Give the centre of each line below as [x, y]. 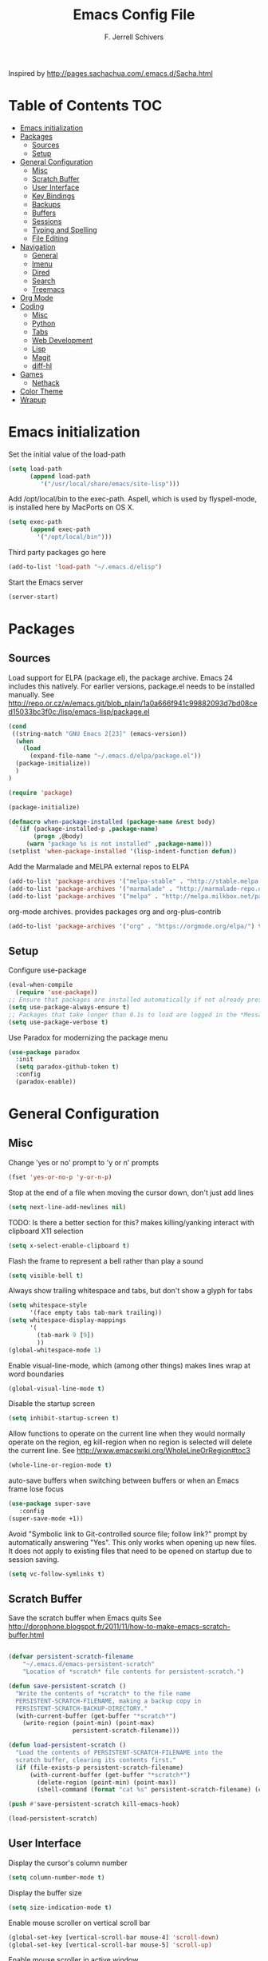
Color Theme [41, 391]
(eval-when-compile [41, 985]
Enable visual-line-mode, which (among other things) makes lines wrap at [130, 1365]
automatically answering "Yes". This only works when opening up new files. [132, 1542]
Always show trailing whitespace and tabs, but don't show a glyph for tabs [130, 1291]
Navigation [37, 246]
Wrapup [33, 399]
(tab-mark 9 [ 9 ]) [65, 1335]
